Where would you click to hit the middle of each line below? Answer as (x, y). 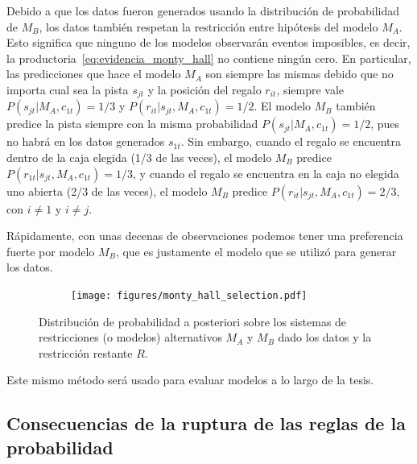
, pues (385, 124)
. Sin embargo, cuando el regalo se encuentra (291, 141)
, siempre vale (310, 89)
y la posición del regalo (204, 89)
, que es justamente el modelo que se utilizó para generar (256, 251)
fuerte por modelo (51, 251)
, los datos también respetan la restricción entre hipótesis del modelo (208, 26)
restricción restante (86, 352)
